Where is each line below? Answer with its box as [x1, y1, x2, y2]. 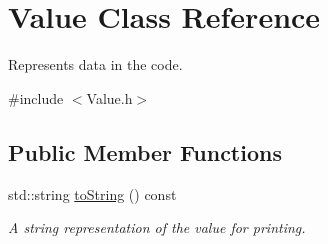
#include [8, 87, 64, 108]
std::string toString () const [8, 183, 177, 204]
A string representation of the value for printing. [8, 217, 306, 238]
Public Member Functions [8, 136, 282, 167]
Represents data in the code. [8, 54, 183, 75]
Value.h [86, 87, 133, 108]
